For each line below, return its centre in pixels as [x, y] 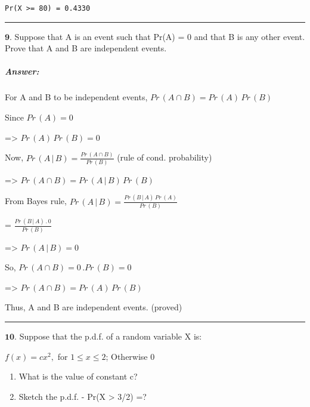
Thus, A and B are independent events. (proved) [94, 307]
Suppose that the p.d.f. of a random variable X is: [111, 336]
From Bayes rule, [36, 201]
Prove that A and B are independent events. [86, 48]
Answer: [22, 71]
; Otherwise [127, 356]
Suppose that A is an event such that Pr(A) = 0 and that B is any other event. [160, 36]
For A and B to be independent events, [76, 97]
